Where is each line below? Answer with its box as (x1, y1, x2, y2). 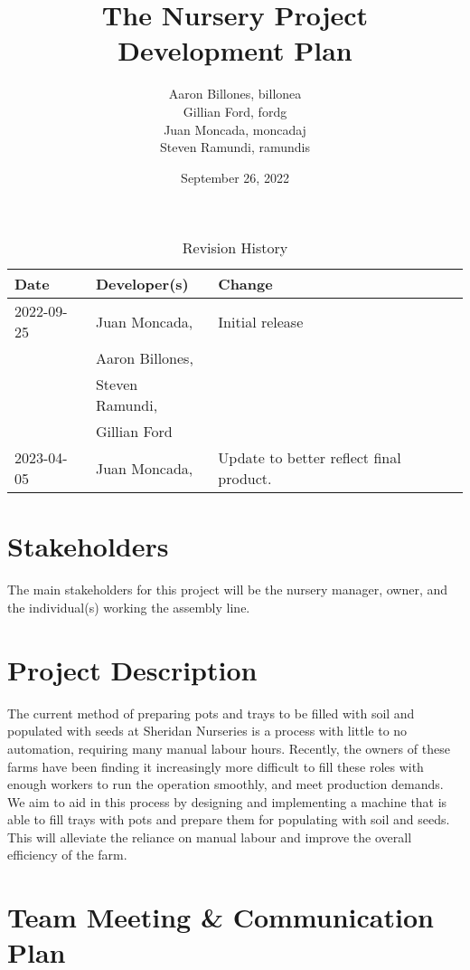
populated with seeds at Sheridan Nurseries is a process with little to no (7, 721, 408, 740)
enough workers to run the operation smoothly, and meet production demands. (7, 775, 444, 794)
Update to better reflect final (218, 447, 401, 469)
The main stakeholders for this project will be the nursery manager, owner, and (7, 580, 448, 599)
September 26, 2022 (181, 167, 289, 186)
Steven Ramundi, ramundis (160, 138, 310, 157)
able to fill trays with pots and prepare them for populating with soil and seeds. (7, 810, 450, 829)
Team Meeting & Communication (7, 899, 434, 936)
